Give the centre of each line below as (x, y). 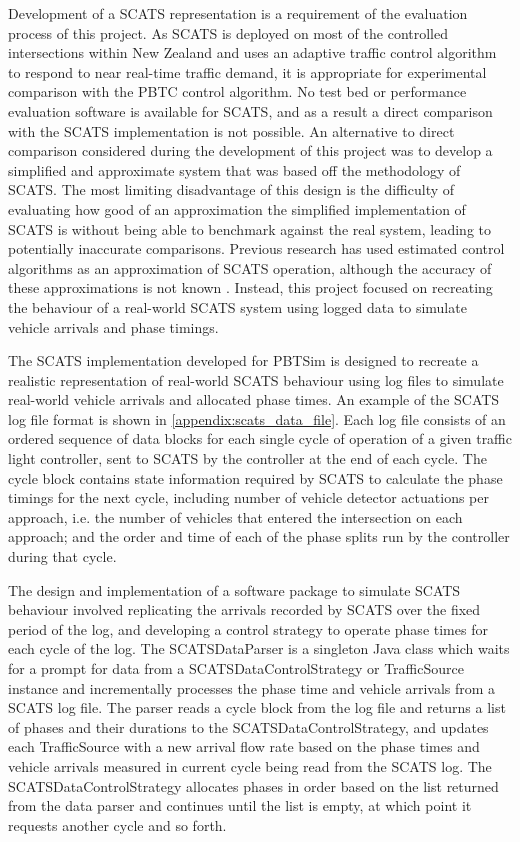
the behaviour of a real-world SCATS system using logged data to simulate (237, 306)
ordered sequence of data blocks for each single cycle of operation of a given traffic (260, 438)
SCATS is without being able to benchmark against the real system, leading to (249, 228)
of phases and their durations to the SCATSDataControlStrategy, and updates (248, 726)
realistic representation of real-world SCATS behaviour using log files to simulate (256, 379)
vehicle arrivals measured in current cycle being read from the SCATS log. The (250, 765)
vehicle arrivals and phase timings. (113, 326)
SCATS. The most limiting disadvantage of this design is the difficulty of (231, 189)
